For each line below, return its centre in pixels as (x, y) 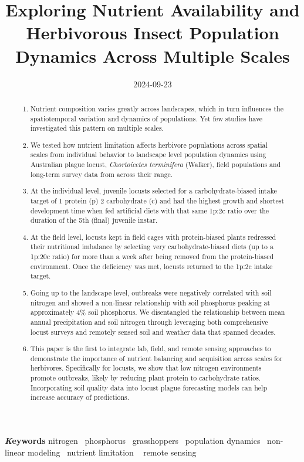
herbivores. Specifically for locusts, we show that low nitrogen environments (146, 368)
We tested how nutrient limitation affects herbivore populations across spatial (149, 145)
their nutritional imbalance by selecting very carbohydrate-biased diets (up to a (152, 247)
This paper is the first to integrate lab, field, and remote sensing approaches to (151, 349)
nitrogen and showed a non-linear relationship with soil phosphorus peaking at (151, 302)
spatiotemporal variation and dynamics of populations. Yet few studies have (147, 118)
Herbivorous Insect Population (153, 33)
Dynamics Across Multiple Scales (153, 55)
